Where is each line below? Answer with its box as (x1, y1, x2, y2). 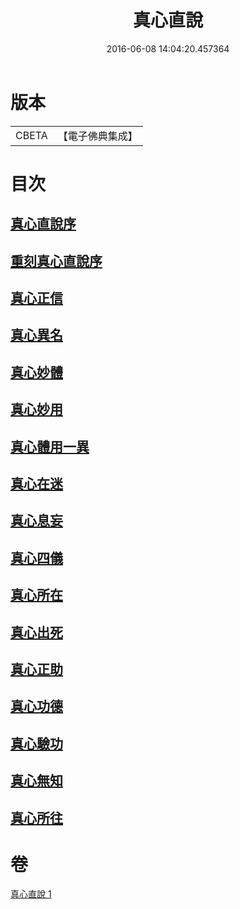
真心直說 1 (10, 888, 52, 900)
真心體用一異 (10, 438, 90, 455)
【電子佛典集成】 (57, 129, 138, 143)
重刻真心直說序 (10, 252, 103, 270)
